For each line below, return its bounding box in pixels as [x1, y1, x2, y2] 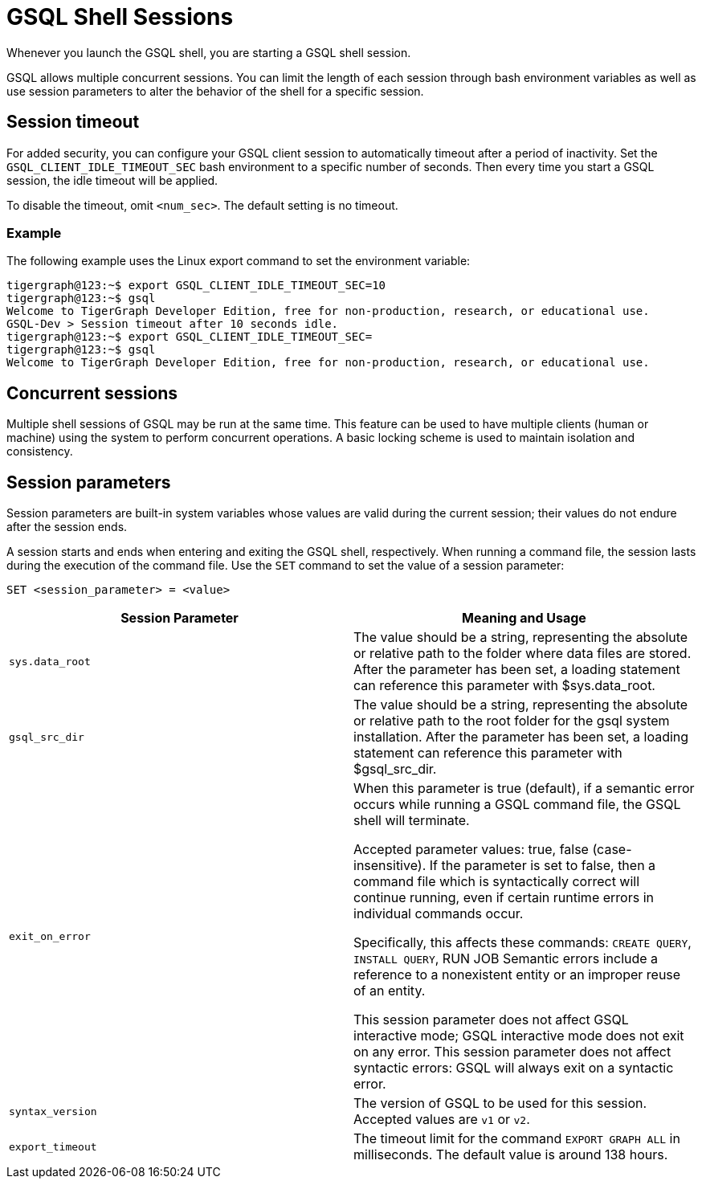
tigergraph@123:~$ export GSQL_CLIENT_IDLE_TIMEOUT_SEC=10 [6, 279, 386, 292]
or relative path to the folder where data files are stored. [353, 645, 692, 662]
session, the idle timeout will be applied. [6, 173, 218, 187]
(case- [592, 841, 632, 858]
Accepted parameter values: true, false [353, 841, 589, 858]
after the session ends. [6, 520, 128, 534]
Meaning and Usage [462, 610, 586, 627]
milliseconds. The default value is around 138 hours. [353, 1146, 668, 1163]
